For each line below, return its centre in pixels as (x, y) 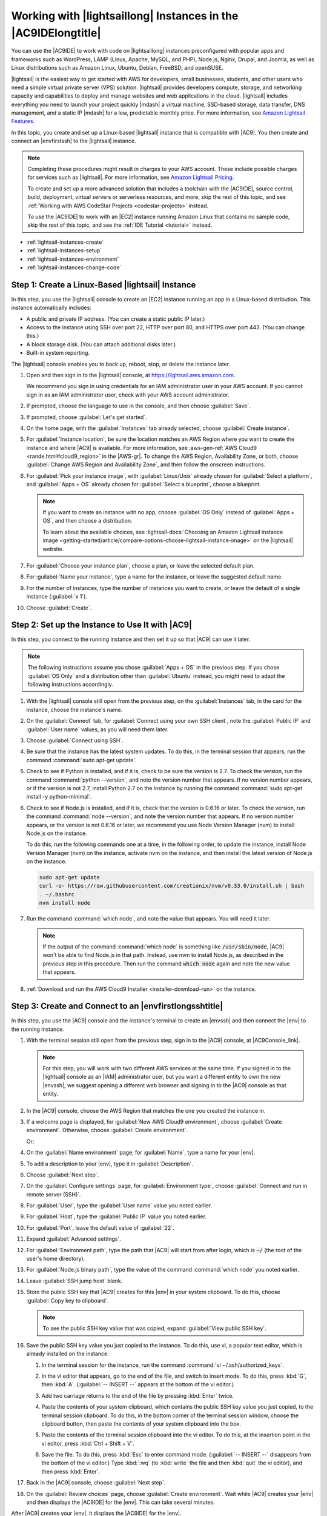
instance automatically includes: (51, 308)
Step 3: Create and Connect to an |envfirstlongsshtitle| (117, 1006)
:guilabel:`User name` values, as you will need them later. (97, 729)
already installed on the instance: (68, 1354)
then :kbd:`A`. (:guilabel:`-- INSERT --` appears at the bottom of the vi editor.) (138, 1384)
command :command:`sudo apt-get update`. (82, 760)
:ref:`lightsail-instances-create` (65, 242)
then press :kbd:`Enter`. (71, 1471)
